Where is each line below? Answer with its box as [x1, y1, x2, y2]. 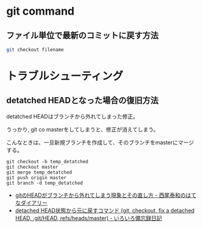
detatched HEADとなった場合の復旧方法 [6, 95, 159, 106]
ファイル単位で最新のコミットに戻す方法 [6, 30, 158, 40]
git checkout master [6, 164, 59, 170]
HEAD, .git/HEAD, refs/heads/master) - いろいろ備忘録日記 [15, 214, 163, 221]
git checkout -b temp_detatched [6, 158, 88, 164]
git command [6, 4, 75, 18]
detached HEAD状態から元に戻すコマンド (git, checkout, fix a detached [15, 207, 195, 214]
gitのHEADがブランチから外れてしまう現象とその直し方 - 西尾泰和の [15, 191, 186, 199]
